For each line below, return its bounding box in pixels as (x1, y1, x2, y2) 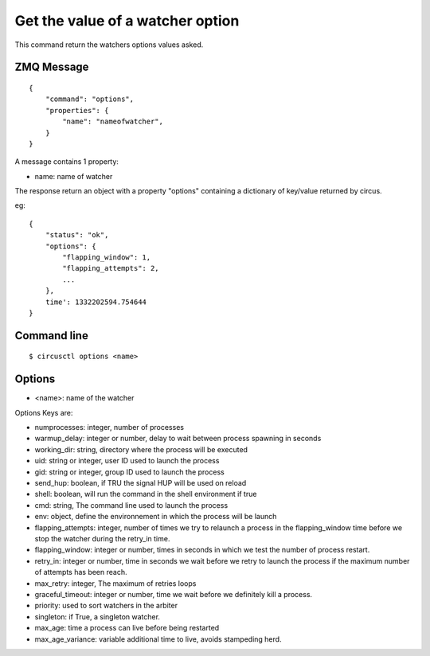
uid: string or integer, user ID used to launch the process (34, 456, 220, 466)
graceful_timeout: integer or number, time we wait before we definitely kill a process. (34, 589, 313, 599)
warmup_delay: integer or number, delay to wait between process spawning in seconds (34, 434, 322, 443)
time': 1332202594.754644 (45, 297, 147, 307)
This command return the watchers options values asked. (14, 40, 204, 49)
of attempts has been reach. (34, 568, 127, 577)
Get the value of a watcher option (14, 12, 240, 29)
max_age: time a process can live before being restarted (34, 623, 220, 633)
